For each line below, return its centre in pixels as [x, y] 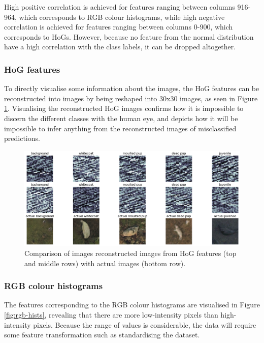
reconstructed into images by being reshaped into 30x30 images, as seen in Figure [131, 98]
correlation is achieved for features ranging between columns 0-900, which [119, 27]
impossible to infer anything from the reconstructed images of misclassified [120, 128]
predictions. [22, 138]
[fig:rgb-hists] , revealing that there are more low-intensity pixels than [111, 314]
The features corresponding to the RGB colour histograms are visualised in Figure [132, 305]
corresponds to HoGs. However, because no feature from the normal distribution [129, 36]
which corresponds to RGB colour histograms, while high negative [122, 17]
